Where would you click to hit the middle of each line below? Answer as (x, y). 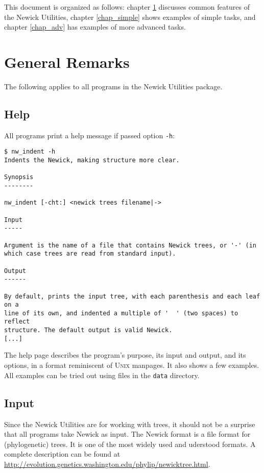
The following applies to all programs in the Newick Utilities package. (113, 86)
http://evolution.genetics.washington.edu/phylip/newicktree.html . (107, 464)
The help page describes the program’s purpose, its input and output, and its (125, 355)
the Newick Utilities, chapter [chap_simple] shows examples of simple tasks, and (130, 17)
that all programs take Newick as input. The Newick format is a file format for (127, 434)
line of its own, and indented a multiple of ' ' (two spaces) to (121, 313)
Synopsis (19, 177)
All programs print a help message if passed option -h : (90, 135)
